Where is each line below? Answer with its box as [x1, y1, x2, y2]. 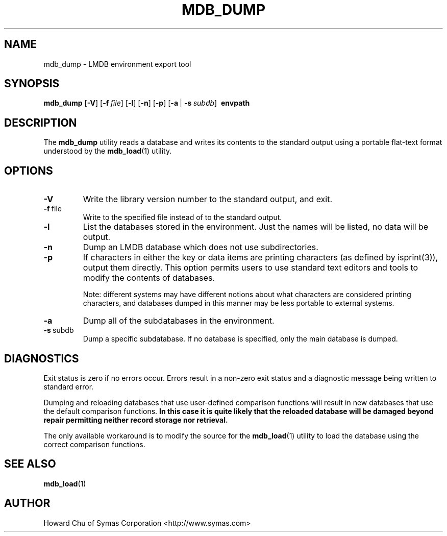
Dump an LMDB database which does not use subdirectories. [83, 242, 318, 253]
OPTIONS [4, 164, 53, 177]
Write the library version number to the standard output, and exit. [83, 194, 333, 205]
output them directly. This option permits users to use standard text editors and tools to [83, 262, 418, 273]
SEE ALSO [4, 457, 56, 471]
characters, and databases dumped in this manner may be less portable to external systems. [83, 299, 394, 308]
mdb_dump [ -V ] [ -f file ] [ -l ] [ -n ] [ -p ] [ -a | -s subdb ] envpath [43, 99, 250, 108]
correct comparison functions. [43, 440, 145, 449]
